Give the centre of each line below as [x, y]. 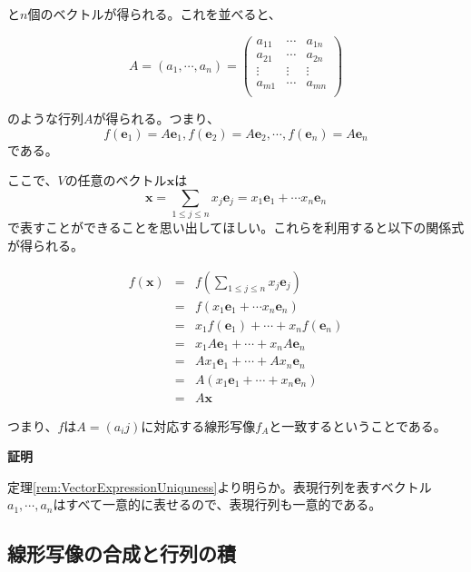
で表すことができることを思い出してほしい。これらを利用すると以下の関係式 [236, 227]
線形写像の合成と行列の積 [122, 553]
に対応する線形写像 [198, 425]
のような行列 [45, 118]
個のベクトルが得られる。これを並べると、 [154, 14]
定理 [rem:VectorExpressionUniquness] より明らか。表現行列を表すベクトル [220, 486]
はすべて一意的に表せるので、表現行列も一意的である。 [217, 504]
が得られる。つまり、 [156, 118]
